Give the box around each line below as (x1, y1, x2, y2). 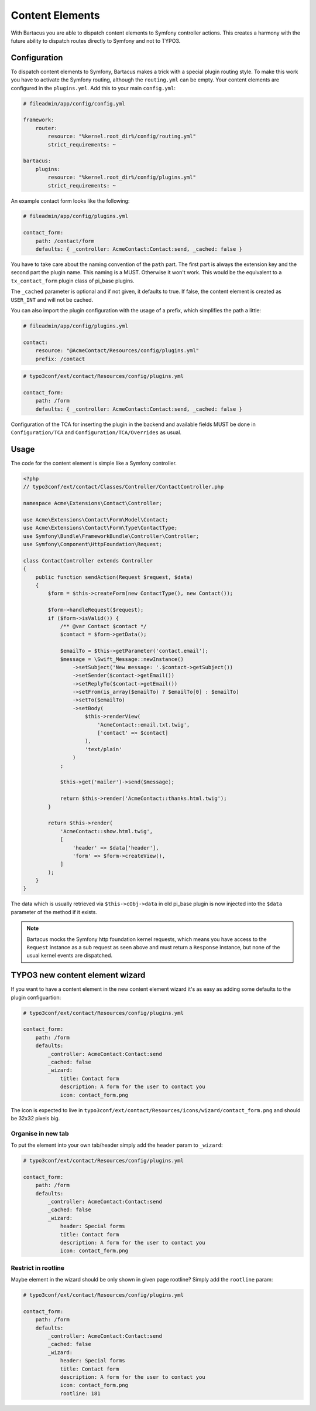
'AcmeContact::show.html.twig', (60, 828, 153, 834)
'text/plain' (85, 746, 122, 752)
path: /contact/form (35, 237, 95, 244)
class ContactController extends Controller (23, 557, 153, 564)
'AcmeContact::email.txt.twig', (97, 721, 190, 728)
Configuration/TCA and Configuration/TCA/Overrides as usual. (11, 429, 181, 436)
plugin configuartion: (11, 994, 61, 1001)
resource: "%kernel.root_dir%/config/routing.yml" (47, 133, 196, 140)
